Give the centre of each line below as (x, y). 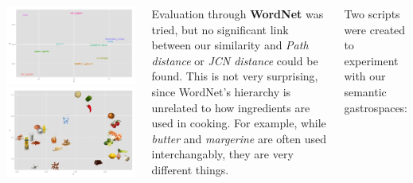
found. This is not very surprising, (235, 76)
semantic (365, 91)
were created (375, 29)
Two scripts (372, 14)
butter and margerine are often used (239, 138)
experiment (371, 60)
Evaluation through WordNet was (238, 14)
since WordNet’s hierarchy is (221, 91)
